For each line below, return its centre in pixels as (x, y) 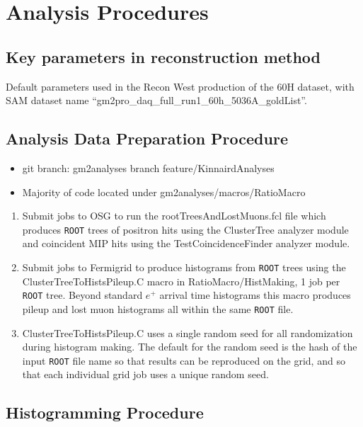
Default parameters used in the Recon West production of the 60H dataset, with (180, 86)
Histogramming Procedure (105, 412)
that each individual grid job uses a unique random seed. (145, 374)
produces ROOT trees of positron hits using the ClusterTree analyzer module (185, 229)
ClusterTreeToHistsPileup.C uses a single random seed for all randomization (188, 332)
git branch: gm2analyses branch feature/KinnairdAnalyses (148, 167)
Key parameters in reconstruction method (163, 56)
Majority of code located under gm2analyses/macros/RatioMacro (164, 192)
